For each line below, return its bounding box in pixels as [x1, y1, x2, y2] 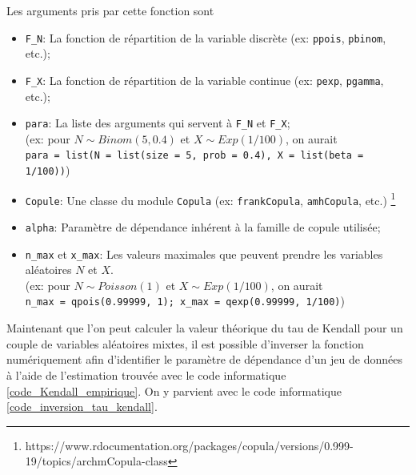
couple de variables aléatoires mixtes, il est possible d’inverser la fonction [6, 335, 364, 352]
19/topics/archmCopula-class [25, 453, 168, 469]
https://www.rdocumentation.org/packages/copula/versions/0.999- [25, 437, 354, 453]
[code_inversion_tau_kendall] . [6, 398, 158, 415]
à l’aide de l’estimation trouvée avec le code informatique [6, 366, 286, 383]
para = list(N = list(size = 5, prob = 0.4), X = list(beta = [25, 150, 364, 162]
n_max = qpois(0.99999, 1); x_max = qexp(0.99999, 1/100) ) [25, 292, 345, 309]
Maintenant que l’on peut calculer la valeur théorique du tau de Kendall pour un [6, 320, 403, 336]
